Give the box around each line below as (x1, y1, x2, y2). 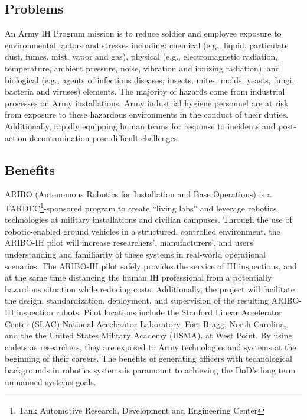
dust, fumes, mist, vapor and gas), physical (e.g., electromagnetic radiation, (5, 50, 278, 63)
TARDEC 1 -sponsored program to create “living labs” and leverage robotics (5, 200, 277, 214)
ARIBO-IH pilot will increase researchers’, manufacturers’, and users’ (5, 236, 256, 249)
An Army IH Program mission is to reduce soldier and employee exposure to (5, 27, 282, 40)
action (5, 131, 27, 144)
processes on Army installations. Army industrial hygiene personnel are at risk (5, 96, 289, 109)
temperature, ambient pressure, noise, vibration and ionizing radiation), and (5, 61, 280, 74)
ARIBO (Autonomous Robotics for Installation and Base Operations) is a (5, 188, 272, 200)
